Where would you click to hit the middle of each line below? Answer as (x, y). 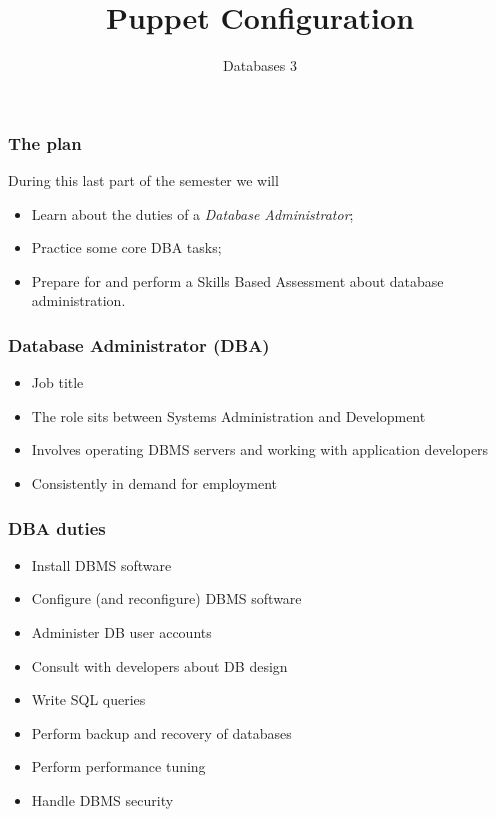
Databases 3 (260, 65)
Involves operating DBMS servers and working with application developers (260, 449)
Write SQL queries (88, 699)
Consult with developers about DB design (159, 665)
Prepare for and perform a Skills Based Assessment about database (237, 280)
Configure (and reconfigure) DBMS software (166, 598)
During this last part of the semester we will (143, 180)
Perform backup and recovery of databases (161, 732)
